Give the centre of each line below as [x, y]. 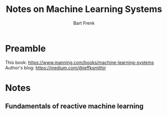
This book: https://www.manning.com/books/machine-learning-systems [79, 62]
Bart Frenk [84, 23]
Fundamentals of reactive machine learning [74, 106]
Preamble [25, 48]
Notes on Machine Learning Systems [84, 9]
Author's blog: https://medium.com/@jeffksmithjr [56, 67]
